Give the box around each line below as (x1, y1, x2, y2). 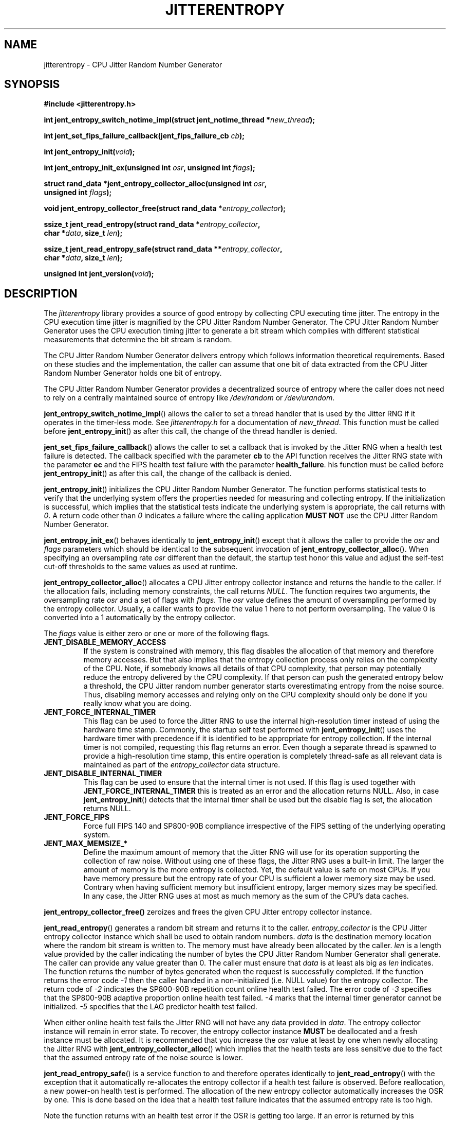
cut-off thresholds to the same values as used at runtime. (44, 562, 238, 571)
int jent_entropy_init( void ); (44, 147, 135, 156)
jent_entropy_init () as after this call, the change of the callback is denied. (44, 469, 292, 478)
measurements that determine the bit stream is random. (44, 335, 232, 344)
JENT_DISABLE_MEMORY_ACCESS (44, 638, 166, 647)
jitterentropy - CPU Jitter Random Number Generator (44, 60, 222, 69)
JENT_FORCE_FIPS (44, 813, 110, 822)
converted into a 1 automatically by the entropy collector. (44, 613, 236, 622)
